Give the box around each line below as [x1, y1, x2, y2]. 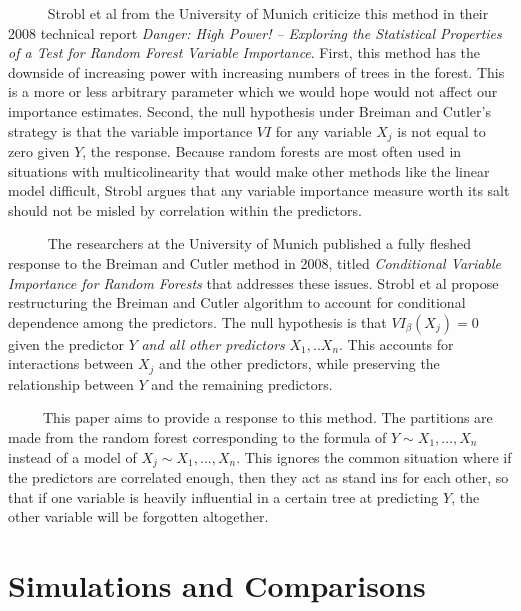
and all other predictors [141, 333, 285, 354]
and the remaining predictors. [151, 373, 333, 394]
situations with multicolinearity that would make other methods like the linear [8, 160, 490, 181]
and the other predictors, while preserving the [159, 353, 440, 374]
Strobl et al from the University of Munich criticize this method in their [47, 3, 489, 23]
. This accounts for [339, 333, 454, 354]
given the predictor [8, 333, 124, 354]
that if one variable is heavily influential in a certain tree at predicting [8, 486, 439, 507]
